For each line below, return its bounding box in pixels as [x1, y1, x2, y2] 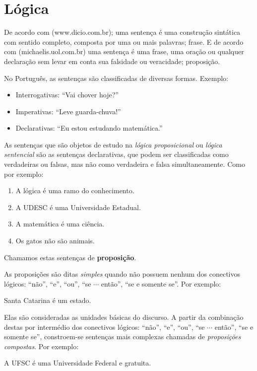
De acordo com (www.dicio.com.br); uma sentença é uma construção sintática [4, 27, 241, 37]
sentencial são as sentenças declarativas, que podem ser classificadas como [4, 149, 229, 159]
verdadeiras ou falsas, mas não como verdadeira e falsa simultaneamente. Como [4, 159, 245, 169]
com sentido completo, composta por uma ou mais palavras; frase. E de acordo [4, 36, 244, 47]
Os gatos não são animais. [15, 235, 95, 246]
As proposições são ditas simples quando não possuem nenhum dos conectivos [4, 269, 240, 279]
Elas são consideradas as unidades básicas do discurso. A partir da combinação [4, 312, 244, 322]
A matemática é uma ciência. [15, 219, 105, 229]
